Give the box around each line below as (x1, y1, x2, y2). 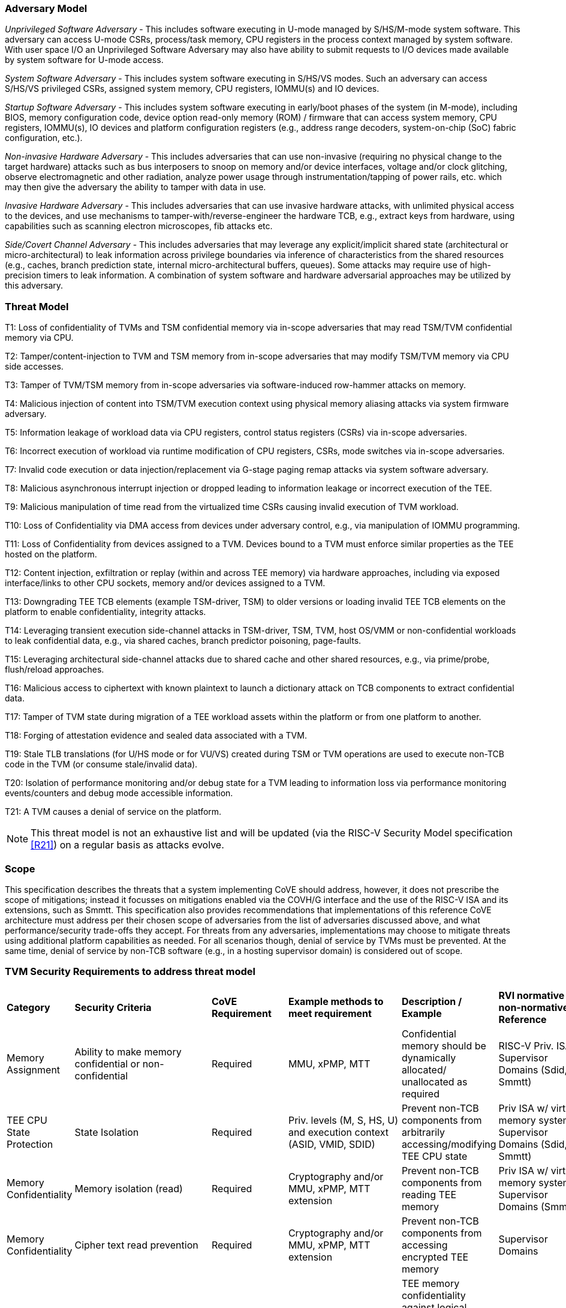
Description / (401, 995, 462, 1007)
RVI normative (498, 989, 565, 1001)
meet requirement (288, 1007, 372, 1019)
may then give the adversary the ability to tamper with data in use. (5, 182, 266, 193)
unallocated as (401, 1075, 468, 1088)
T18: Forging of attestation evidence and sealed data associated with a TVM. (5, 730, 307, 741)
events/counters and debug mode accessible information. (5, 788, 233, 799)
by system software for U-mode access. (5, 55, 164, 65)
